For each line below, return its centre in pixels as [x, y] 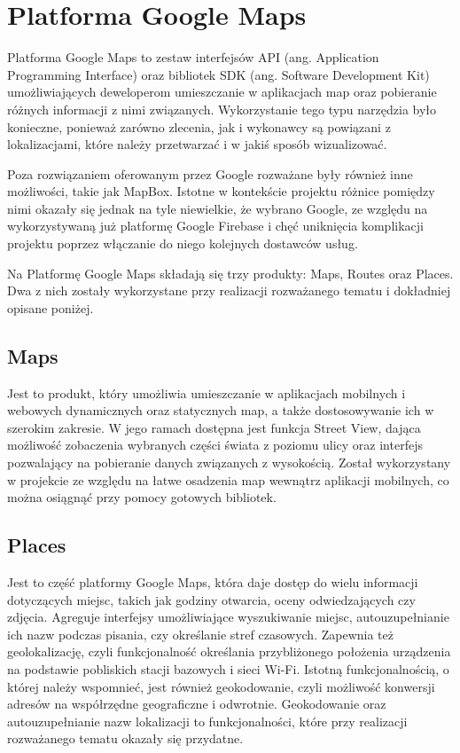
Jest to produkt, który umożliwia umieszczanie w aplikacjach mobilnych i [207, 392]
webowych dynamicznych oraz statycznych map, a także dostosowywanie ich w [221, 410]
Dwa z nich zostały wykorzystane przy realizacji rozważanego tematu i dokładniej [229, 290]
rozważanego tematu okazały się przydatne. [125, 738]
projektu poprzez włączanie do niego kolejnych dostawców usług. [183, 243]
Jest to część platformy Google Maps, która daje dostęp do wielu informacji [213, 582]
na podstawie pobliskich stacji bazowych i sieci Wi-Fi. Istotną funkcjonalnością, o [228, 668]
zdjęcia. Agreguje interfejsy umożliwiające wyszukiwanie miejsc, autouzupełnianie [228, 617]
